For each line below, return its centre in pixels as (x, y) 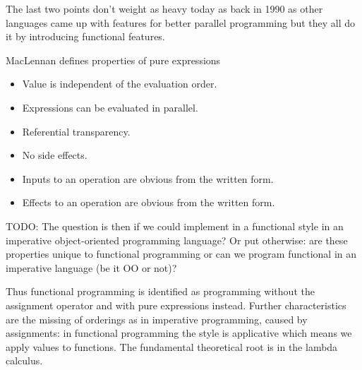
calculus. (24, 360)
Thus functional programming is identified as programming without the (160, 291)
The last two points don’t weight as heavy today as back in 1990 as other (164, 8)
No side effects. (55, 155)
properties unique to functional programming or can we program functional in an (181, 254)
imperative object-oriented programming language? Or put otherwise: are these (177, 240)
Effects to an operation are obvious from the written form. (149, 202)
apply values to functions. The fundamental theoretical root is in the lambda (172, 346)
